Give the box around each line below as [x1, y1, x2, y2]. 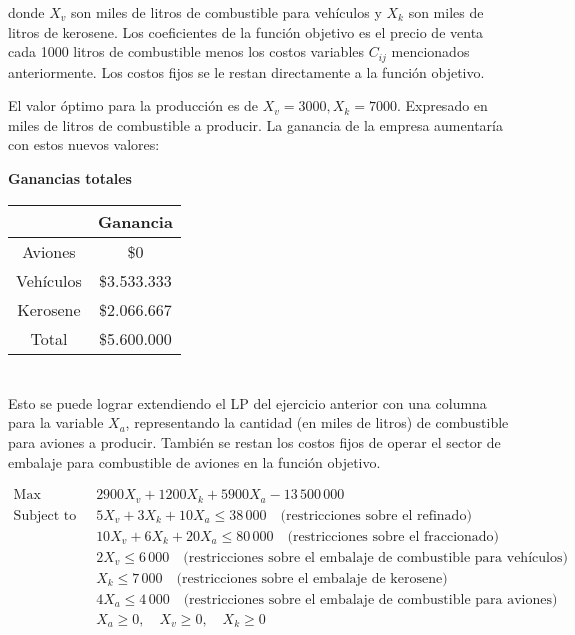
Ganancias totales [8, 168, 132, 189]
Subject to [13, 508, 77, 523]
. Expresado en [396, 95, 488, 116]
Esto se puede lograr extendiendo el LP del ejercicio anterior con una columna [8, 392, 487, 413]
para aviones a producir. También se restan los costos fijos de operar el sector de [8, 431, 501, 452]
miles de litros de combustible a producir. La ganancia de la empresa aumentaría [8, 114, 503, 135]
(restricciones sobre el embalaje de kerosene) [176, 571, 448, 586]
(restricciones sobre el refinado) [280, 508, 472, 523]
